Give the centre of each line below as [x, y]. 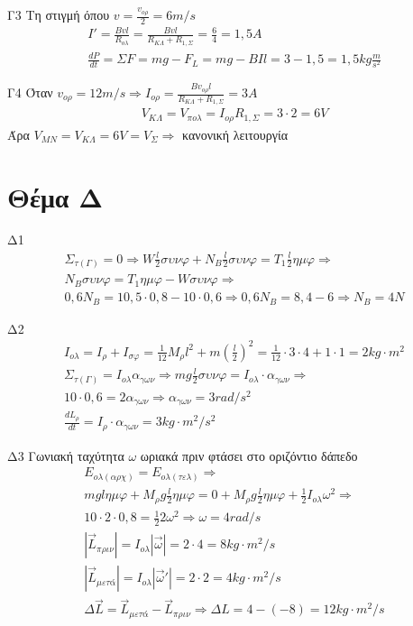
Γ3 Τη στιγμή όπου [59, 14]
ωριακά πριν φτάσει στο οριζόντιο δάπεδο [249, 455]
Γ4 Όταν [30, 92]
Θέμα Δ [55, 196]
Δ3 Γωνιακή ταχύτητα [66, 455]
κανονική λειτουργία [235, 134]
